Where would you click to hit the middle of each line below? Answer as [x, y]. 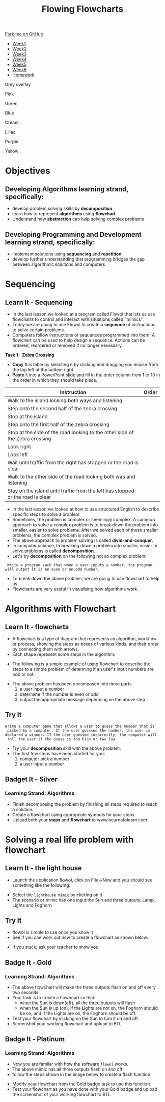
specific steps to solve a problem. [46, 514]
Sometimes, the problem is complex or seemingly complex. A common [83, 520]
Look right [19, 447]
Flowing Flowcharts [82, 9]
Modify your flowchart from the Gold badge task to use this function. [82, 1084]
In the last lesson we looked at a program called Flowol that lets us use [84, 314]
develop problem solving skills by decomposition [62, 209]
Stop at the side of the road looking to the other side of [71, 432]
